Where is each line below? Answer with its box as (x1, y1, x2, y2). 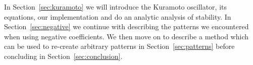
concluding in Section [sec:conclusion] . (4, 50, 123, 61)
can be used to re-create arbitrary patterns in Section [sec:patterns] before (4, 41, 235, 51)
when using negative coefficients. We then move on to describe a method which (4, 31, 248, 41)
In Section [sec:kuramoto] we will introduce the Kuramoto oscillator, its (4, 2, 227, 12)
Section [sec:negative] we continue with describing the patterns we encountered (4, 21, 249, 32)
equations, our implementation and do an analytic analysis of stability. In (4, 11, 231, 22)
